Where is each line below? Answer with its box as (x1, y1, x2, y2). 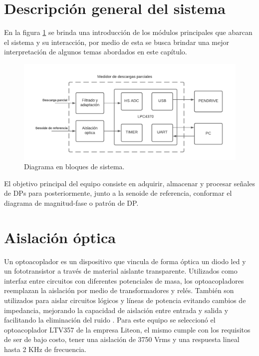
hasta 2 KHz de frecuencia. (4, 344, 86, 355)
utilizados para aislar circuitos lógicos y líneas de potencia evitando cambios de (4, 295, 246, 306)
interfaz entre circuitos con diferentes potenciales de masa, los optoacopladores (4, 275, 244, 286)
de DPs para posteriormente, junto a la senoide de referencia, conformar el (4, 188, 232, 198)
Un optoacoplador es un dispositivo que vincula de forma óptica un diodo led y (4, 256, 246, 266)
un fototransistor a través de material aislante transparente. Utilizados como (4, 266, 238, 276)
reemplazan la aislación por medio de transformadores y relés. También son (4, 285, 234, 296)
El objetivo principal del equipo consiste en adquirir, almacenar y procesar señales (4, 178, 255, 188)
